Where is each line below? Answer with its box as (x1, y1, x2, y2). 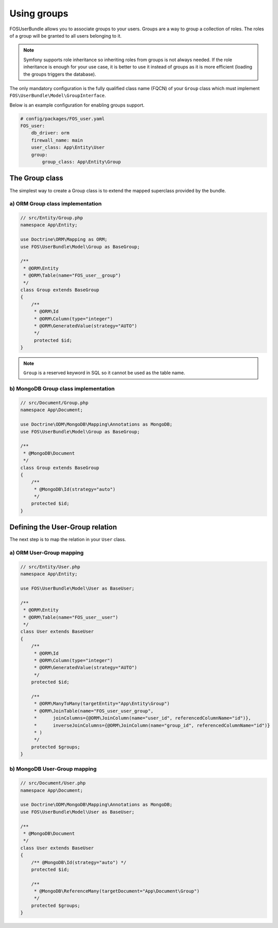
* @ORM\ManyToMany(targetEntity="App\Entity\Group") (33, 701, 170, 707)
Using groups (9, 8, 68, 19)
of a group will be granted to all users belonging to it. (9, 32, 122, 39)
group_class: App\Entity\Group (42, 159, 121, 165)
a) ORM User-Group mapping (9, 549, 84, 556)
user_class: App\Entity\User (31, 145, 105, 150)
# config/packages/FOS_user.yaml (20, 116, 105, 121)
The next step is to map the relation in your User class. (9, 536, 126, 542)
